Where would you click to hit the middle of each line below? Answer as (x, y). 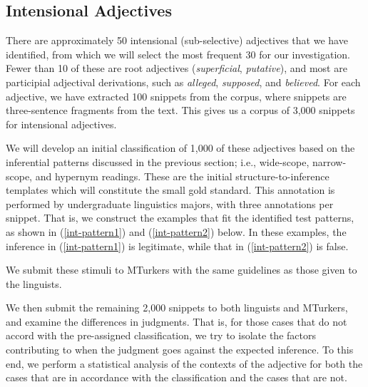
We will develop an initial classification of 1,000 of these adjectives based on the (180, 148)
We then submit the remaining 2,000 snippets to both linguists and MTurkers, (177, 308)
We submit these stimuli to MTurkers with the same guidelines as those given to (182, 270)
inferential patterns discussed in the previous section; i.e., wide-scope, (158, 161)
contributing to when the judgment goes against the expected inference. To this (180, 350)
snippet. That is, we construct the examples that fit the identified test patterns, (180, 218)
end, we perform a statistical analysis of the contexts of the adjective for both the (184, 363)
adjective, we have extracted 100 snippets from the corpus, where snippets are (176, 96)
